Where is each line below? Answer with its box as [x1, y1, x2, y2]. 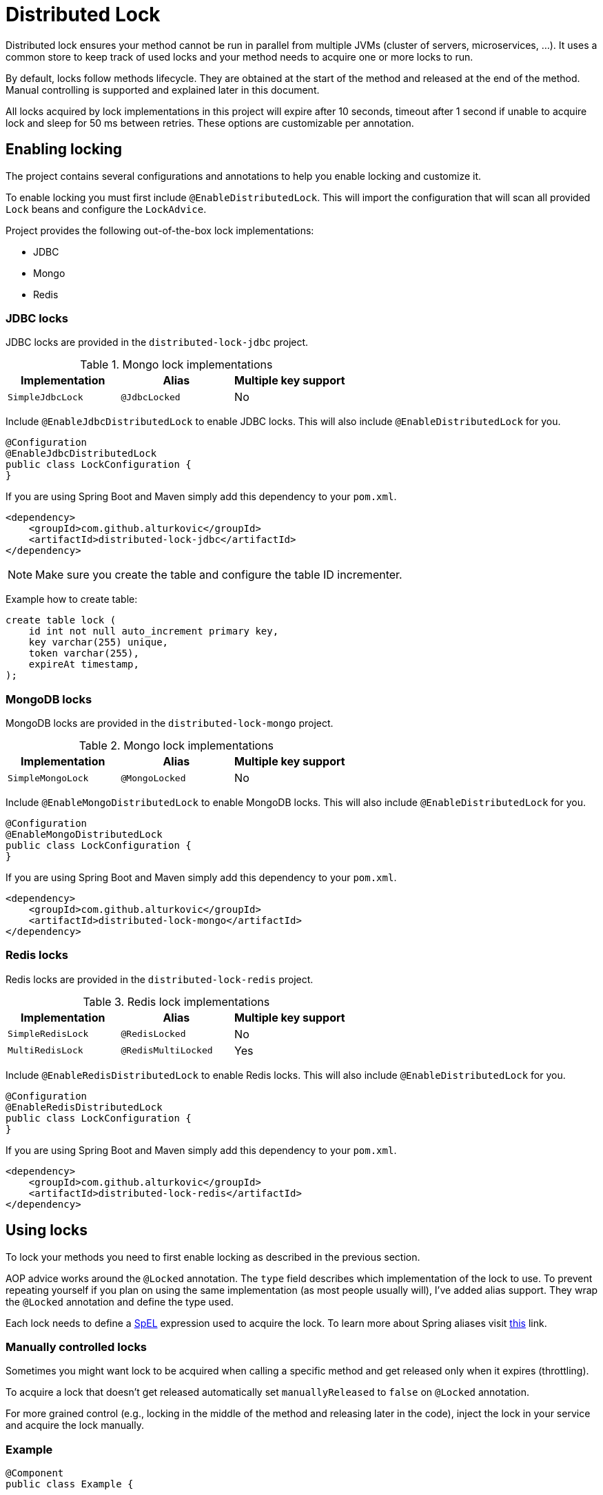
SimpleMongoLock [8, 772, 89, 783]
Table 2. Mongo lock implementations [79, 739, 274, 753]
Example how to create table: [6, 593, 138, 606]
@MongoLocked [121, 772, 186, 783]
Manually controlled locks [6, 1340, 147, 1354]
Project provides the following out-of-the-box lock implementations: [6, 224, 314, 236]
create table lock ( [6, 615, 116, 626]
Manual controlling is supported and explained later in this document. [6, 83, 320, 96]
